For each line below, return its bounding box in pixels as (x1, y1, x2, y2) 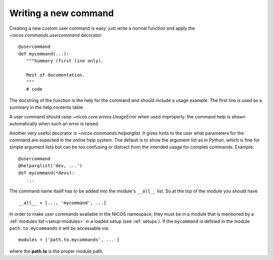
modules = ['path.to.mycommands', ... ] (18, 237, 120, 243)
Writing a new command (9, 8, 114, 19)
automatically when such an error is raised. (9, 121, 100, 127)
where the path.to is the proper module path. (9, 248, 104, 254)
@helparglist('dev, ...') (18, 163, 83, 169)
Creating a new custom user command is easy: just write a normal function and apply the (9, 25, 195, 31)
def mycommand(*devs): (18, 170, 75, 176)
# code (26, 86, 42, 92)
